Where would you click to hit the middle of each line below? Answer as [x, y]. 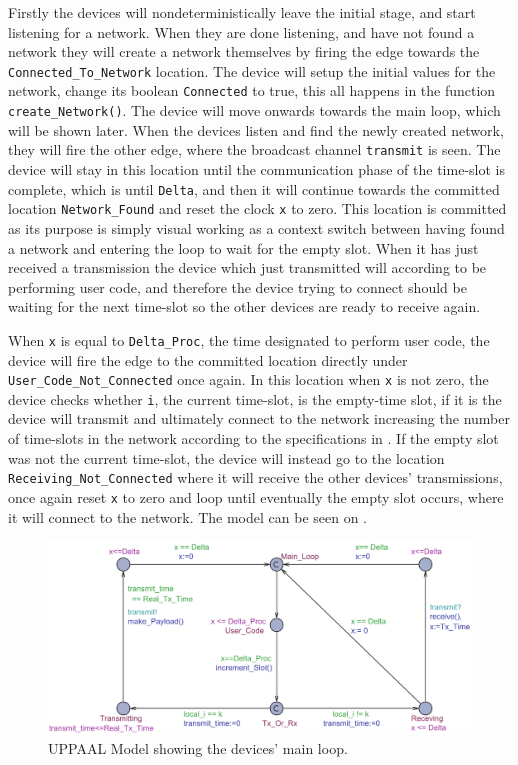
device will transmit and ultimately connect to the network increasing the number [259, 418]
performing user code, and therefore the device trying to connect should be [237, 286]
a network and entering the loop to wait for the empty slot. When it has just [243, 247]
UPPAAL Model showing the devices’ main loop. [198, 748]
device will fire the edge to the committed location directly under [208, 359]
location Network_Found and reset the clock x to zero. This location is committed [257, 208]
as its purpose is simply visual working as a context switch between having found [256, 227]
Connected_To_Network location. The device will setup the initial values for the [252, 70]
